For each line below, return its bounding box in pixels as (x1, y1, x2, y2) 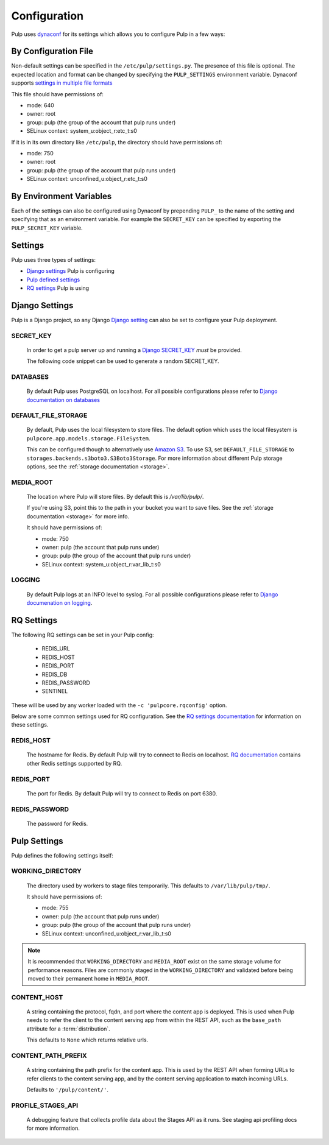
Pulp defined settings (26, 276, 80, 283)
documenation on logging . (26, 599, 93, 607)
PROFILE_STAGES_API (11, 1101, 79, 1110)
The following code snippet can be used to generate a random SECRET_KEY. (26, 358, 219, 365)
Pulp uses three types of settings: (11, 256, 96, 263)
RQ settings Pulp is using (26, 284, 90, 292)
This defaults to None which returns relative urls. (26, 1036, 149, 1044)
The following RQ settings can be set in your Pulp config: (11, 631, 155, 638)
